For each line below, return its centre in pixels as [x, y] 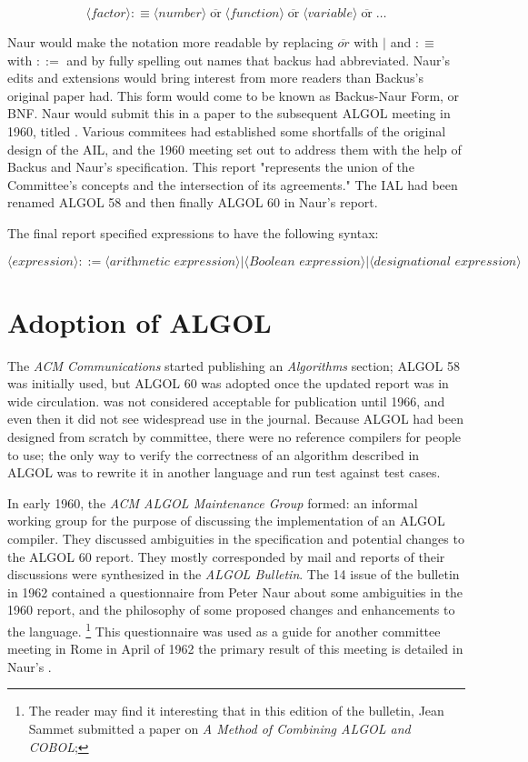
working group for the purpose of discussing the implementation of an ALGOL [226, 521]
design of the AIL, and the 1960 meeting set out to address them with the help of [234, 149]
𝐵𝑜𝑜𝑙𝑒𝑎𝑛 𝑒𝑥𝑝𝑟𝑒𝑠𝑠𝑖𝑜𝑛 [304, 261]
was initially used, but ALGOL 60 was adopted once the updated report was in [228, 383]
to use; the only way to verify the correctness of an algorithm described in [214, 454]
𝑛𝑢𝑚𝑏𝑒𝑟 [180, 14]
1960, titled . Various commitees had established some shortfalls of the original [227, 130]
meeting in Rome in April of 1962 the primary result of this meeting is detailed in [235, 649]
